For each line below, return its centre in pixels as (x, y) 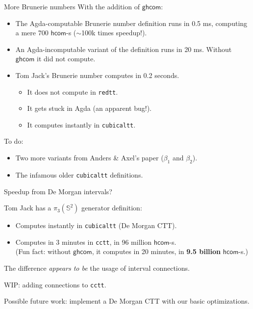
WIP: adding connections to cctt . (55, 284)
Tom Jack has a (28, 208)
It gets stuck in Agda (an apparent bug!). (89, 108)
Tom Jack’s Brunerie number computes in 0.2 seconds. (97, 75)
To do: (14, 141)
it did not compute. (66, 59)
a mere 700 (32, 33)
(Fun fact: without (43, 251)
